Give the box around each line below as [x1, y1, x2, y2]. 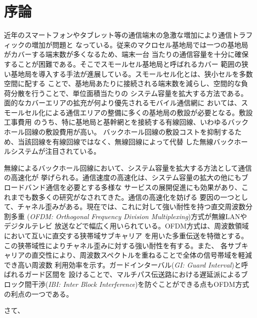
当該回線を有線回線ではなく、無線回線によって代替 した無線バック [17, 136, 234, 146]
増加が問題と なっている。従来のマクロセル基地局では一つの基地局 [31, 39, 248, 49]
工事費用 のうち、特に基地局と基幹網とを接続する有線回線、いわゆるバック [4, 117, 249, 127]
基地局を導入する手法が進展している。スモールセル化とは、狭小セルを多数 [10, 68, 253, 79]
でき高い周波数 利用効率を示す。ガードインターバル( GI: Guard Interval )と [4, 259, 241, 270]
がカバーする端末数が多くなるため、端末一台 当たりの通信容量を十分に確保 [4, 49, 249, 59]
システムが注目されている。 [10, 146, 101, 156]
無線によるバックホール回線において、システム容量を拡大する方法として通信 [4, 162, 252, 173]
